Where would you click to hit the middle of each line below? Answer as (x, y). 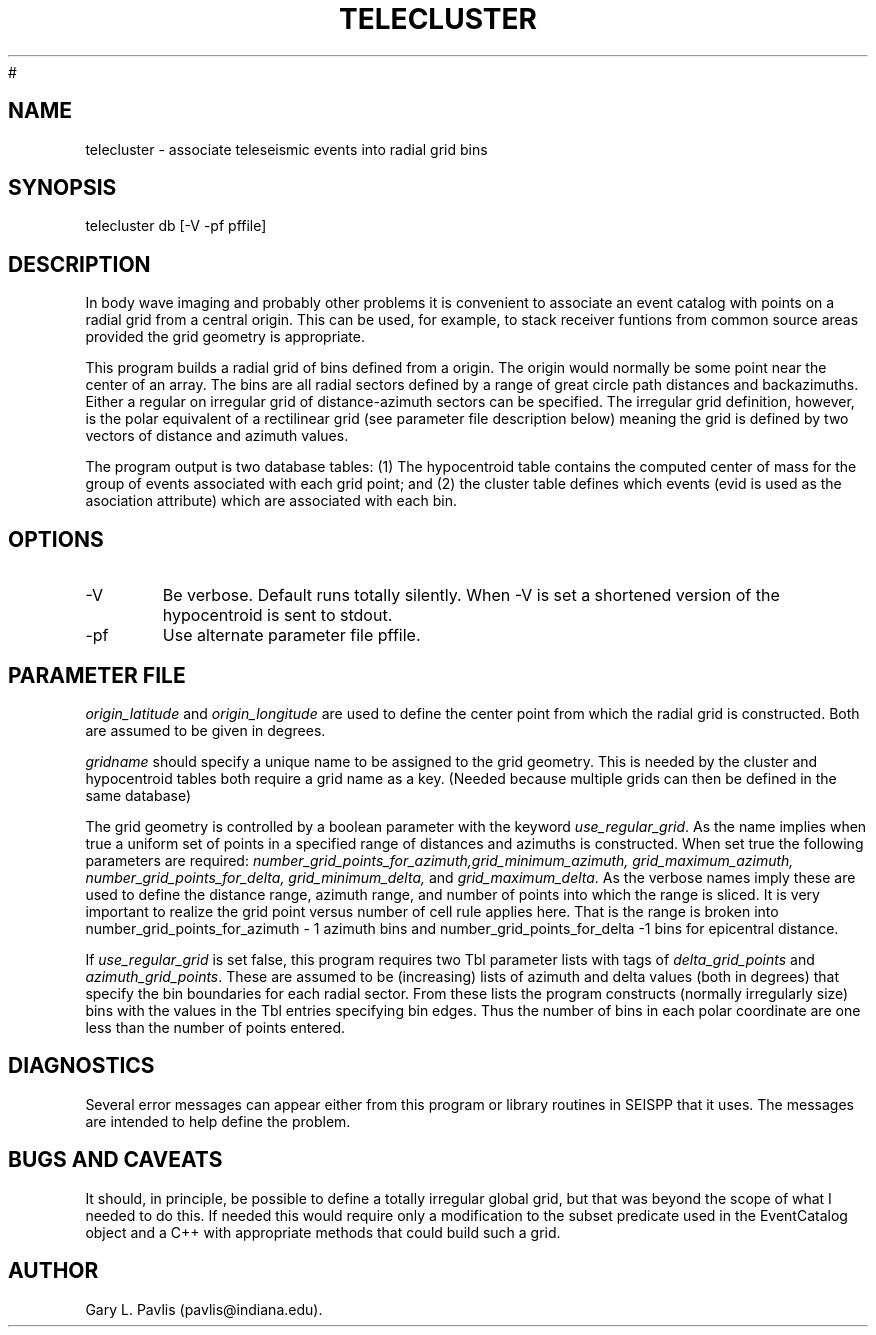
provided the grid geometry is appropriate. (225, 337)
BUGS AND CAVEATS (115, 1160)
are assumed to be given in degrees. (205, 730)
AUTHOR (53, 1271)
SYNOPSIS (62, 188)
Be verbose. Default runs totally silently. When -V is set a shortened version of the (471, 595)
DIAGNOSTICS (81, 1066)
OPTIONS (56, 539)
